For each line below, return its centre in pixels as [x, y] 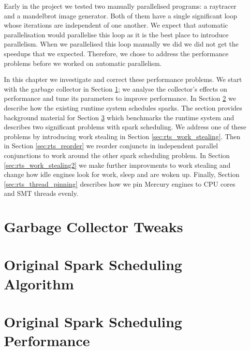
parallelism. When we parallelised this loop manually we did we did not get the [121, 44]
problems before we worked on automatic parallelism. [83, 63]
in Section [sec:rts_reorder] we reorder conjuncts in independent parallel [111, 146]
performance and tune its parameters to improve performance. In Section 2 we [120, 98]
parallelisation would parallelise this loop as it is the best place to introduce [116, 34]
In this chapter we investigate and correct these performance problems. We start [123, 79]
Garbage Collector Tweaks [94, 227]
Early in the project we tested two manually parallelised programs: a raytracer [120, 6]
